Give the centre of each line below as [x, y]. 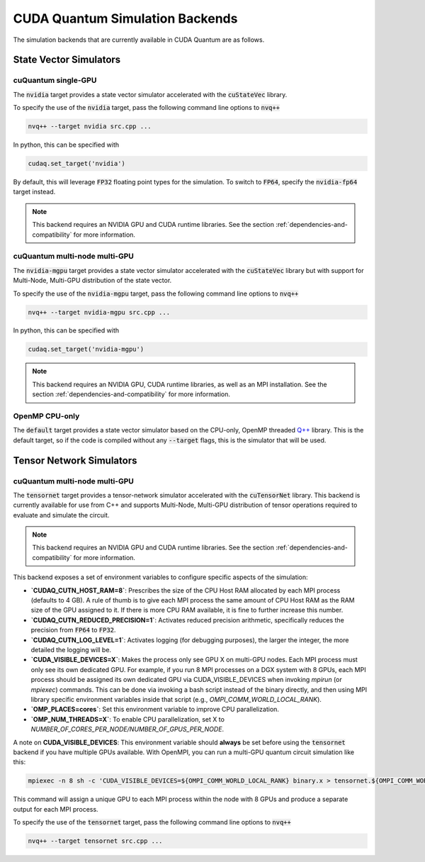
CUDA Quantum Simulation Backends [125, 18]
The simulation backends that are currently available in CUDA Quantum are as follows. [139, 40]
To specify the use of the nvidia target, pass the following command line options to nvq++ [146, 108]
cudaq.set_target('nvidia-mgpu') [86, 349]
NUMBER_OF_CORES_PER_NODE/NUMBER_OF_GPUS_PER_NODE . [127, 729]
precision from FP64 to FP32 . [73, 630]
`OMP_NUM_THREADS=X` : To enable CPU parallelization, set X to [127, 719]
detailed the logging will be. [71, 650]
